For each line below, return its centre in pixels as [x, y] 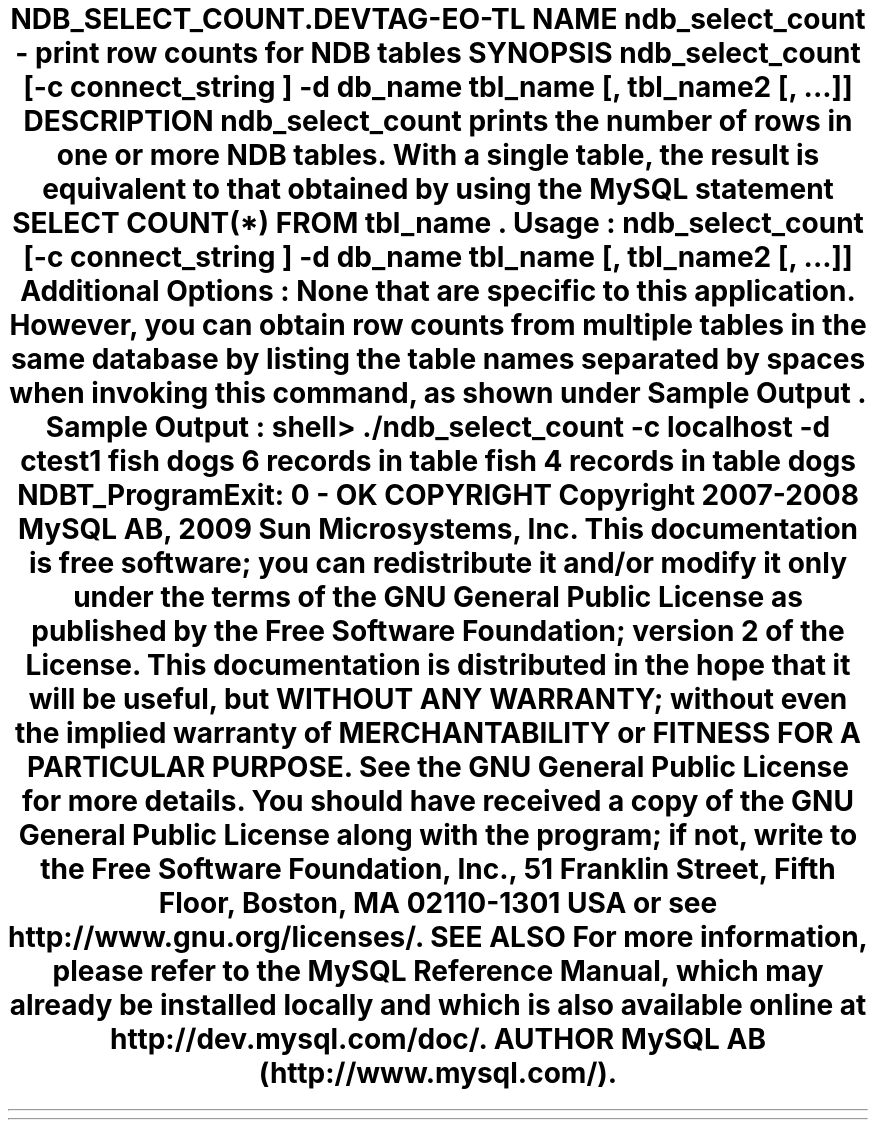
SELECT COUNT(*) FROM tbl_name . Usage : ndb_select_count [438, 223]
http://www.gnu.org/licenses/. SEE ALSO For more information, [438, 937]
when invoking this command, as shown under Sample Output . [438, 393]
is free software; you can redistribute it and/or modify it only [438, 563]
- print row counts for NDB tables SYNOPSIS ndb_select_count [438, 53]
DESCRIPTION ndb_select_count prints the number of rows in [438, 121]
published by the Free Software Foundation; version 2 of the [438, 631]
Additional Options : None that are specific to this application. [438, 291]
